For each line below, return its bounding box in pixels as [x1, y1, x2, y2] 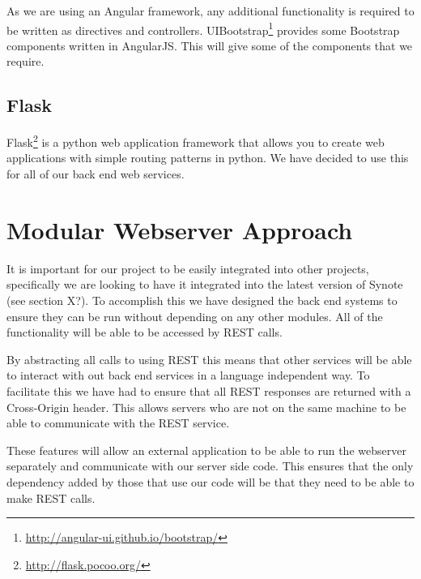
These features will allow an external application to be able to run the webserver [6, 441, 406, 458]
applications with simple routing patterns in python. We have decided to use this [6, 149, 409, 166]
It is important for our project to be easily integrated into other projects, [6, 259, 369, 277]
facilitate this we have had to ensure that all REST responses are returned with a [6, 382, 411, 399]
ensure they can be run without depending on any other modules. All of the [6, 307, 383, 324]
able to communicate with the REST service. [6, 414, 230, 431]
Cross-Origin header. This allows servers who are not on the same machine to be [6, 398, 406, 415]
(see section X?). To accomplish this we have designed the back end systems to [6, 291, 398, 308]
